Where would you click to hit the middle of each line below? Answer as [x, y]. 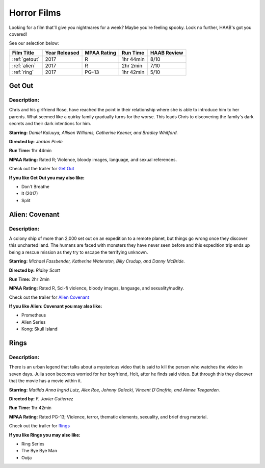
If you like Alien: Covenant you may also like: [56, 306]
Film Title [23, 52]
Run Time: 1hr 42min [30, 408]
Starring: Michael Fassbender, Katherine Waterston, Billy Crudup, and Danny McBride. [97, 261]
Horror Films [35, 13]
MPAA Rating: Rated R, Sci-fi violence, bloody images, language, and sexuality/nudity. [96, 288]
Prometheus [34, 315]
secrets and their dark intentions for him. [50, 124]
